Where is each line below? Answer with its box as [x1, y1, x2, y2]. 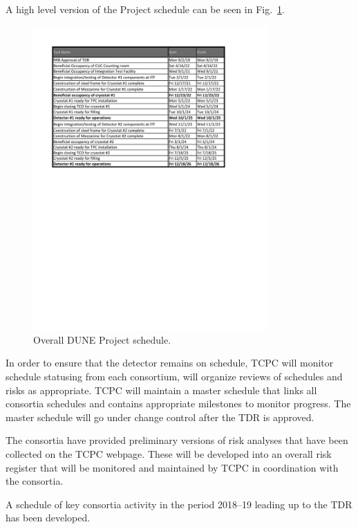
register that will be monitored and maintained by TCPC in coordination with [6, 460, 339, 474]
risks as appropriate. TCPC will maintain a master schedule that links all [6, 382, 317, 397]
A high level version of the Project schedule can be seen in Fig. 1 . [6, 2, 285, 16]
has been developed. [6, 510, 91, 525]
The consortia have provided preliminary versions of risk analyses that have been [6, 433, 348, 447]
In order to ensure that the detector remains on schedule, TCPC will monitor [6, 355, 334, 370]
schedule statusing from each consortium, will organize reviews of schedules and [6, 369, 343, 384]
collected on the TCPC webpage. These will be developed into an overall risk [6, 446, 332, 461]
